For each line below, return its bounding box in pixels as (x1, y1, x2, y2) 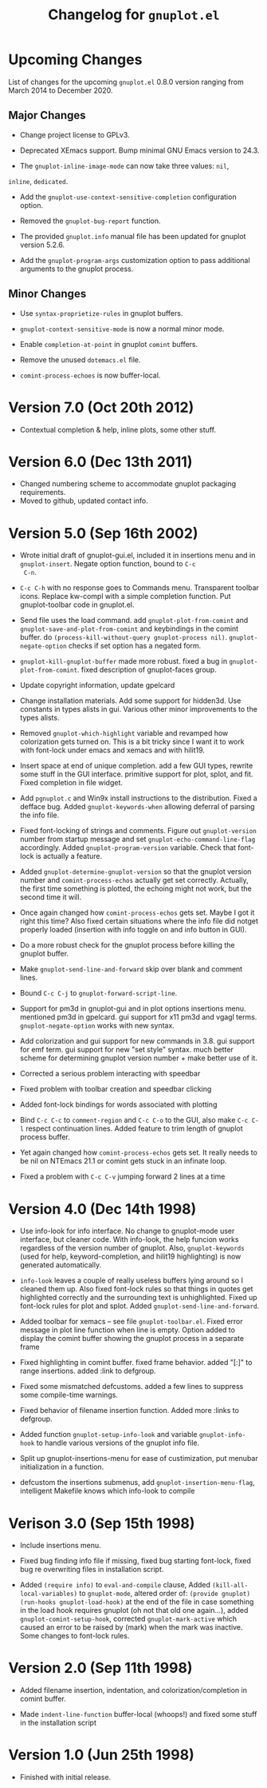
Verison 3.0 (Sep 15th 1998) (8, 1514, 195, 1532)
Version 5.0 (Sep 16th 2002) (8, 524, 198, 542)
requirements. (19, 488, 66, 497)
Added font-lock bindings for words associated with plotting (19, 1100, 218, 1109)
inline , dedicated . (8, 176, 69, 186)
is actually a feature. (35, 852, 102, 861)
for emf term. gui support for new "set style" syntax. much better (19, 1045, 234, 1055)
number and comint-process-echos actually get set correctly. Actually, (19, 876, 249, 885)
